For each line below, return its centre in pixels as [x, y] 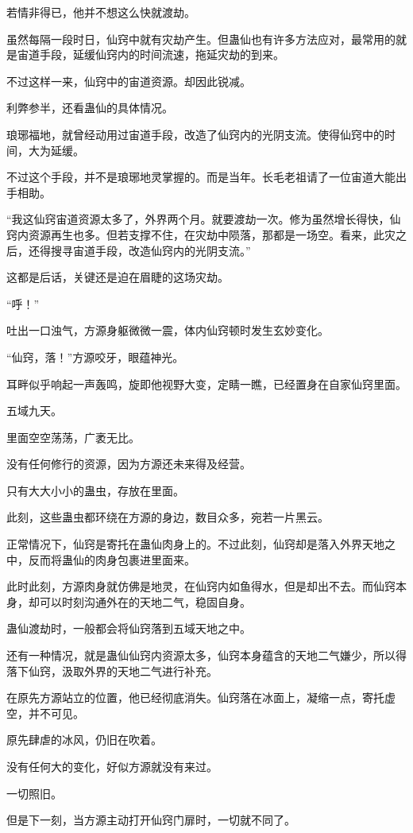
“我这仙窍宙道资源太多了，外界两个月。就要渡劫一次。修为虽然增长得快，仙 [204, 219]
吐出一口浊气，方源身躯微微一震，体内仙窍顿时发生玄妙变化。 [168, 330]
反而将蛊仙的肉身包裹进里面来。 [112, 559]
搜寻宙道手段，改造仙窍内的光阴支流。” [151, 250]
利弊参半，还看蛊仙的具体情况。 [90, 108]
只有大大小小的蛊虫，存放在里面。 [95, 490]
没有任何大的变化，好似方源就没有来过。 [112, 766]
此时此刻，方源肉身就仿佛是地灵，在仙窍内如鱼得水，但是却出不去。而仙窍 [201, 586]
